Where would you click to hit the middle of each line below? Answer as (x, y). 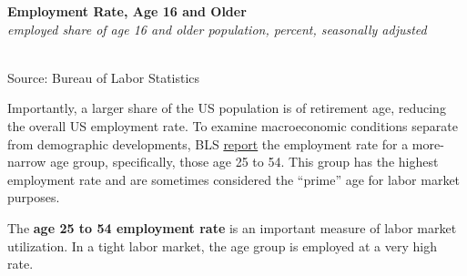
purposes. (34, 197)
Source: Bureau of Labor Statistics (104, 77)
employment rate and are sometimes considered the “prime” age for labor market (234, 179)
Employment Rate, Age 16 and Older (127, 11)
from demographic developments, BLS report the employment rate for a (208, 143)
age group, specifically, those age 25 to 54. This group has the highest (244, 162)
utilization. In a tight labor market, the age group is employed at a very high (222, 245)
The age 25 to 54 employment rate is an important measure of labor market (232, 227)
